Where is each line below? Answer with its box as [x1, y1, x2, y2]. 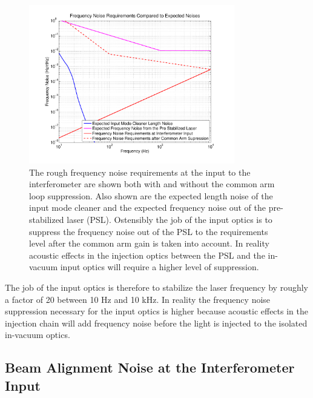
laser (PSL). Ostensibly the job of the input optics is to [67, 213, 272, 225]
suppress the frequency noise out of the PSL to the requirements [29, 225, 268, 237]
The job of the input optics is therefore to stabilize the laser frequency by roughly [5, 280, 309, 293]
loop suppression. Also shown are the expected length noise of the [29, 189, 273, 202]
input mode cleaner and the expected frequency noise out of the [29, 201, 266, 214]
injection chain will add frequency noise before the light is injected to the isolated [5, 316, 308, 329]
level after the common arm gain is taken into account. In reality [29, 237, 269, 250]
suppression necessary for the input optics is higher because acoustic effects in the [5, 305, 308, 317]
